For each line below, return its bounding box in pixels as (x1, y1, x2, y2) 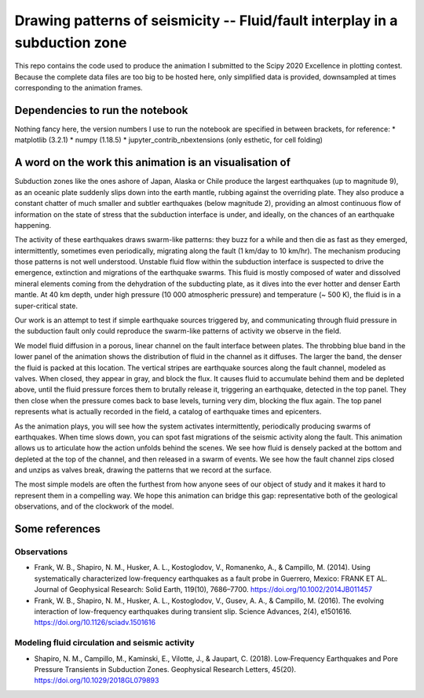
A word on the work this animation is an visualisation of (14, 156, 291, 169)
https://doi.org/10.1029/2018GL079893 (34, 676, 159, 685)
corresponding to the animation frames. (14, 83, 143, 93)
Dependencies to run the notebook (14, 103, 188, 117)
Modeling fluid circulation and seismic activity (14, 637, 196, 648)
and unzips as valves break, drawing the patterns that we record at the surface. (14, 465, 272, 475)
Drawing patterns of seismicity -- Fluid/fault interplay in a (14, 12, 398, 29)
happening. (14, 220, 51, 230)
